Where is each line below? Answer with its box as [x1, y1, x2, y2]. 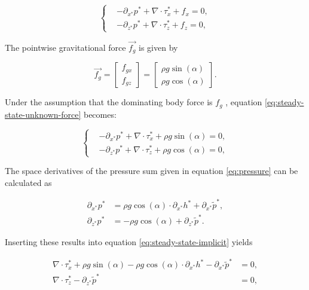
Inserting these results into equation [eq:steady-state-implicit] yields [5, 235, 253, 248]
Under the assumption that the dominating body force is [5, 96, 213, 108]
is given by [139, 41, 178, 53]
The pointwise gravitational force [5, 41, 126, 53]
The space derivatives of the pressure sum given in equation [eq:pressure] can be [5, 164, 298, 177]
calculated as [5, 176, 52, 188]
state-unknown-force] [5, 108, 81, 120]
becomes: [83, 108, 117, 120]
